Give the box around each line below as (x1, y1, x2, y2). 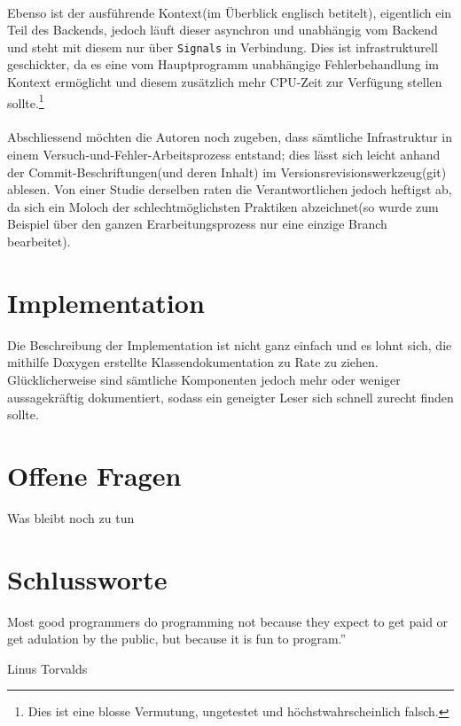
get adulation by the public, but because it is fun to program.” (7, 629, 347, 648)
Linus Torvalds (7, 659, 88, 677)
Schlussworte (7, 560, 168, 597)
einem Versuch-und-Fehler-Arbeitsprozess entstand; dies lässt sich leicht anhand (7, 145, 441, 164)
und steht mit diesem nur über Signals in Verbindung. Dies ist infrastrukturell (7, 37, 438, 56)
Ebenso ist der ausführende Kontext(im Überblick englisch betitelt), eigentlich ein (7, 3, 452, 21)
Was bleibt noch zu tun (7, 508, 135, 527)
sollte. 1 (7, 90, 44, 112)
